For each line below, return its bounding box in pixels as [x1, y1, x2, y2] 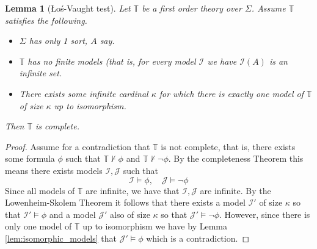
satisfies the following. [5, 13, 87, 26]
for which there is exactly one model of [159, 87, 304, 99]
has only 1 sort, [29, 34, 88, 47]
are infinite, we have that [86, 184, 180, 197]
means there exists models [5, 164, 103, 176]
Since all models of [5, 184, 75, 197]
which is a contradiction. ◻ [146, 231, 250, 244]
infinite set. [19, 67, 62, 79]
